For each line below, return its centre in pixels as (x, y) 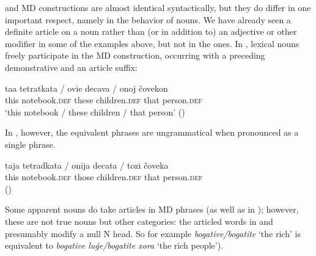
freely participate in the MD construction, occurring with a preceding (135, 55)
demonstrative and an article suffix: (71, 67)
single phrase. (30, 144)
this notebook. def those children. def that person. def (104, 177)
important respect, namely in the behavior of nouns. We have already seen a (148, 19)
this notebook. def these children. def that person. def (104, 100)
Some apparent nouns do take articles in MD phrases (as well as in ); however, (152, 209)
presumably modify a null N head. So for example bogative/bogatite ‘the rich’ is (153, 233)
